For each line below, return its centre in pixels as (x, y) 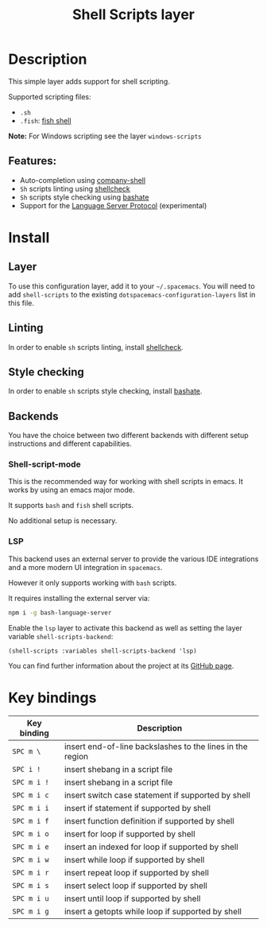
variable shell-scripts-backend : (61, 636)
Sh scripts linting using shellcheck (75, 188)
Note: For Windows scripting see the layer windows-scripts (105, 136)
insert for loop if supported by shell (130, 834)
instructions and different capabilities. (70, 444)
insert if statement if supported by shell (137, 808)
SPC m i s (31, 885)
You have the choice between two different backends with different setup (128, 436)
